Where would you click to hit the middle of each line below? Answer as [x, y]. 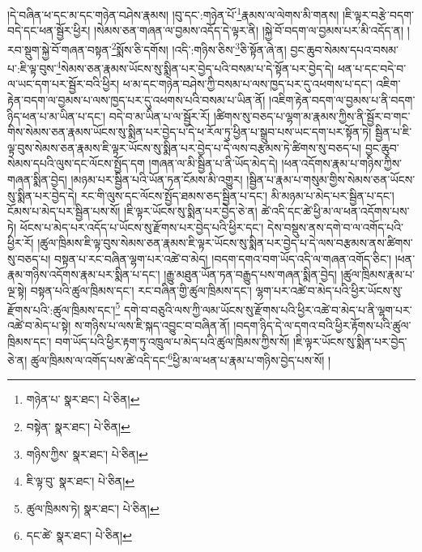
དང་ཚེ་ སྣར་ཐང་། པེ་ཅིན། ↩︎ [79, 535]
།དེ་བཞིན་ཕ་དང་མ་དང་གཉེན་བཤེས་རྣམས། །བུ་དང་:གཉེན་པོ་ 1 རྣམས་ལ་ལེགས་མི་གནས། [173, 13]
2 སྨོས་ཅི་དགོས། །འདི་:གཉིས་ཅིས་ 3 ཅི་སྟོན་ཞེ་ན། [199, 48]
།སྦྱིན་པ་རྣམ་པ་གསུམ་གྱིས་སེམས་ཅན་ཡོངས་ [331, 179]
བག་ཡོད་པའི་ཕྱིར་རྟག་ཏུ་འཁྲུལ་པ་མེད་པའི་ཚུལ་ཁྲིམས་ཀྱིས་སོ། [172, 341]
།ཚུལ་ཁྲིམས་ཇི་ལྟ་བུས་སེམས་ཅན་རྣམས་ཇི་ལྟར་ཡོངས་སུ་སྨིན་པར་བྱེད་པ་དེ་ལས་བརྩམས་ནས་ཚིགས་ [225, 243]
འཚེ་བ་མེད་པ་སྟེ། [39, 325]
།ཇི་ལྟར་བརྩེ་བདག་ [378, 14]
